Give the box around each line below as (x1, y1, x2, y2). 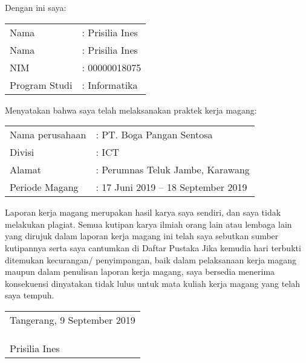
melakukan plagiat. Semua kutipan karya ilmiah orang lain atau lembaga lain (5, 217, 292, 230)
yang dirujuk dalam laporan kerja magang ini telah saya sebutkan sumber (5, 230, 279, 242)
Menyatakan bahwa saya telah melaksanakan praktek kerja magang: (5, 103, 257, 116)
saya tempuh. (5, 289, 54, 301)
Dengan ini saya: (5, 1, 67, 13)
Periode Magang (10, 180, 79, 194)
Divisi (10, 145, 34, 159)
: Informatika (82, 77, 138, 92)
